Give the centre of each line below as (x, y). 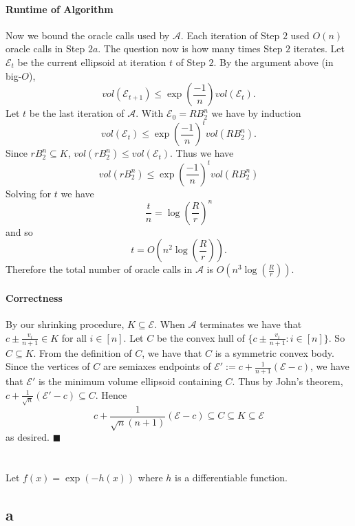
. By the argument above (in (273, 62)
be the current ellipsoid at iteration (92, 62)
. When (170, 324)
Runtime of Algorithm (60, 9)
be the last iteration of (77, 113)
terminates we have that (251, 324)
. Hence (111, 394)
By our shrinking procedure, (65, 324)
